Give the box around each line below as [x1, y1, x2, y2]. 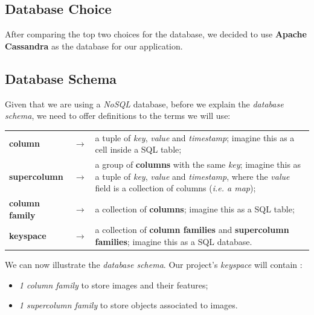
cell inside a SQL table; [95, 143, 182, 156]
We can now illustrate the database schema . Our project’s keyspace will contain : [5, 258, 303, 271]
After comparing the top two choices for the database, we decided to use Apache [5, 28, 307, 40]
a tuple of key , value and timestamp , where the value [95, 170, 290, 182]
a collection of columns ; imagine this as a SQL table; [95, 202, 295, 215]
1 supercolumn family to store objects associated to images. [19, 299, 238, 311]
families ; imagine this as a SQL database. [95, 235, 252, 248]
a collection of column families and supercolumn [95, 223, 289, 236]
